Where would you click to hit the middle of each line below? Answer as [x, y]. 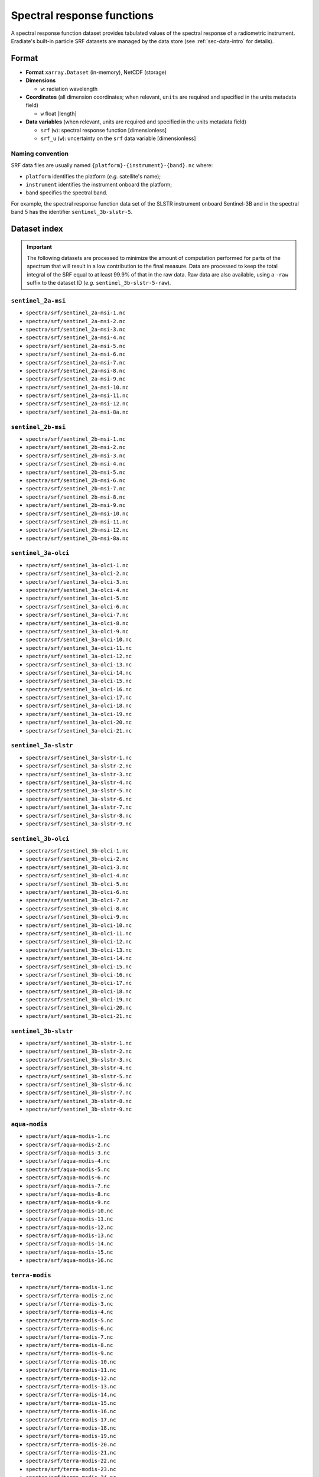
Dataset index [37, 228]
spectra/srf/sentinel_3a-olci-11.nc [79, 648]
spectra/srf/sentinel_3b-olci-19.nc [79, 1000]
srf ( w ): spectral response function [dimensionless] [104, 130]
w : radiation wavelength [69, 89]
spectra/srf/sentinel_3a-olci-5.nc [77, 598]
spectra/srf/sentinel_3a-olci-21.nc [79, 731]
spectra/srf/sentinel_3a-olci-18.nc [79, 706]
